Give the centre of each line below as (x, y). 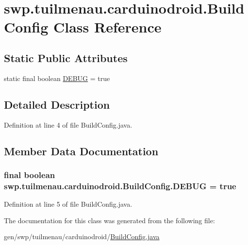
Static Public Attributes (66, 57)
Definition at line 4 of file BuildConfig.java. (68, 124)
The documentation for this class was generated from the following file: (109, 220)
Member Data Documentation (81, 151)
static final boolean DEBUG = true (57, 78)
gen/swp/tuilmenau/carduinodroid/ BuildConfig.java (82, 237)
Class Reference (107, 27)
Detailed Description (57, 104)
